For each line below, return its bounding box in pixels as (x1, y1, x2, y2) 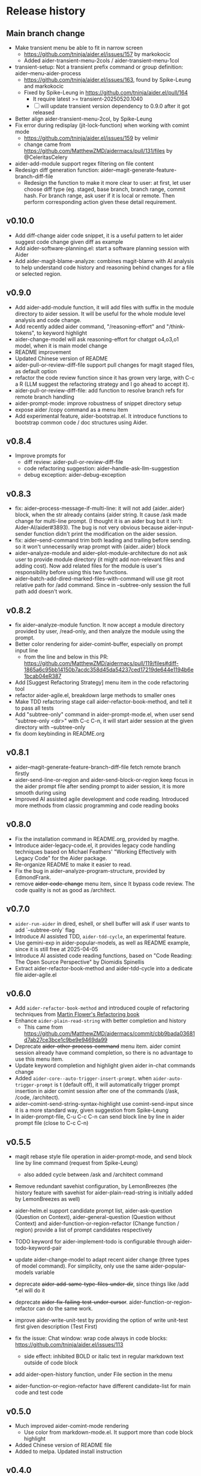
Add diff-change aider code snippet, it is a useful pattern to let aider (14, 232, 184, 239)
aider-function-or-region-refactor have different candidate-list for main (14, 1383, 191, 1390)
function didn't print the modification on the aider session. (34, 530, 178, 538)
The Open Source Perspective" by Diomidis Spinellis (14, 958, 145, 966)
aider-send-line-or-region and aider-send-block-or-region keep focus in (14, 776, 194, 783)
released (32, 109, 55, 116)
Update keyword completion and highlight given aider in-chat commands (14, 1062, 196, 1069)
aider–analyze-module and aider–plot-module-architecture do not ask (14, 550, 188, 557)
